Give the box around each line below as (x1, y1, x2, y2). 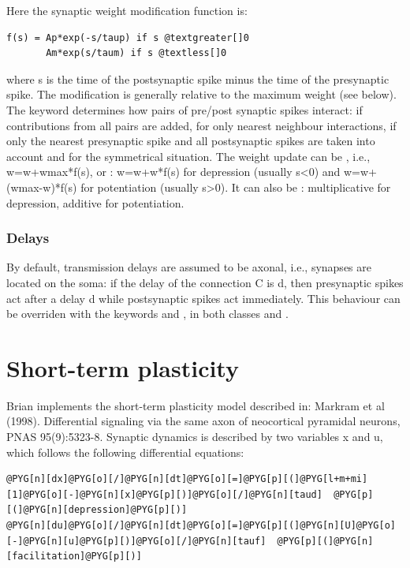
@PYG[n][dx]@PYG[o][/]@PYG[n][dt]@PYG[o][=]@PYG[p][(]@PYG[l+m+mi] (6, 473, 368, 485)
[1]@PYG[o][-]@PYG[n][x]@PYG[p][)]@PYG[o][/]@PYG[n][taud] (6, 488, 322, 500)
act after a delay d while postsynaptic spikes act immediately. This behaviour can (6, 290, 401, 306)
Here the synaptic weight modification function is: (6, 2, 248, 18)
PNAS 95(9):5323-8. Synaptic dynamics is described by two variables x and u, (6, 428, 383, 445)
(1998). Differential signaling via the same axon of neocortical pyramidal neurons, (6, 413, 401, 429)
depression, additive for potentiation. (6, 194, 184, 211)
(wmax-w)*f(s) (6, 178, 77, 195)
